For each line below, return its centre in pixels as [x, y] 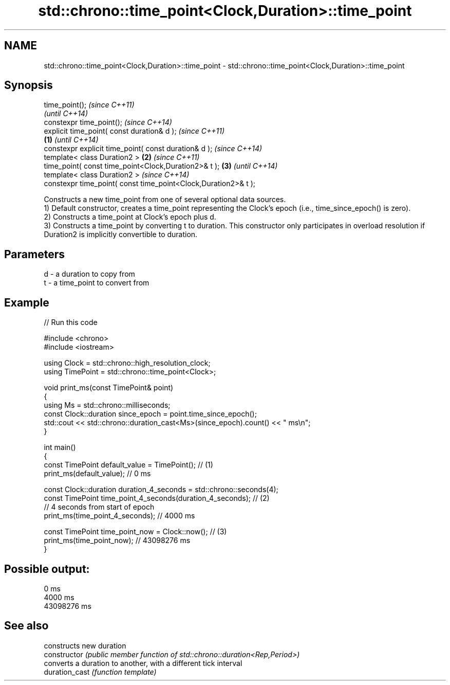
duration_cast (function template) [100, 672]
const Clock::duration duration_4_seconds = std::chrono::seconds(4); [161, 490]
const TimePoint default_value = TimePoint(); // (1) [128, 465]
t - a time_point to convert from [97, 283]
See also [26, 626]
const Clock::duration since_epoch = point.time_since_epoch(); [150, 414]
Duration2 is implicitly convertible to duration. [121, 235]
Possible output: [47, 569]
